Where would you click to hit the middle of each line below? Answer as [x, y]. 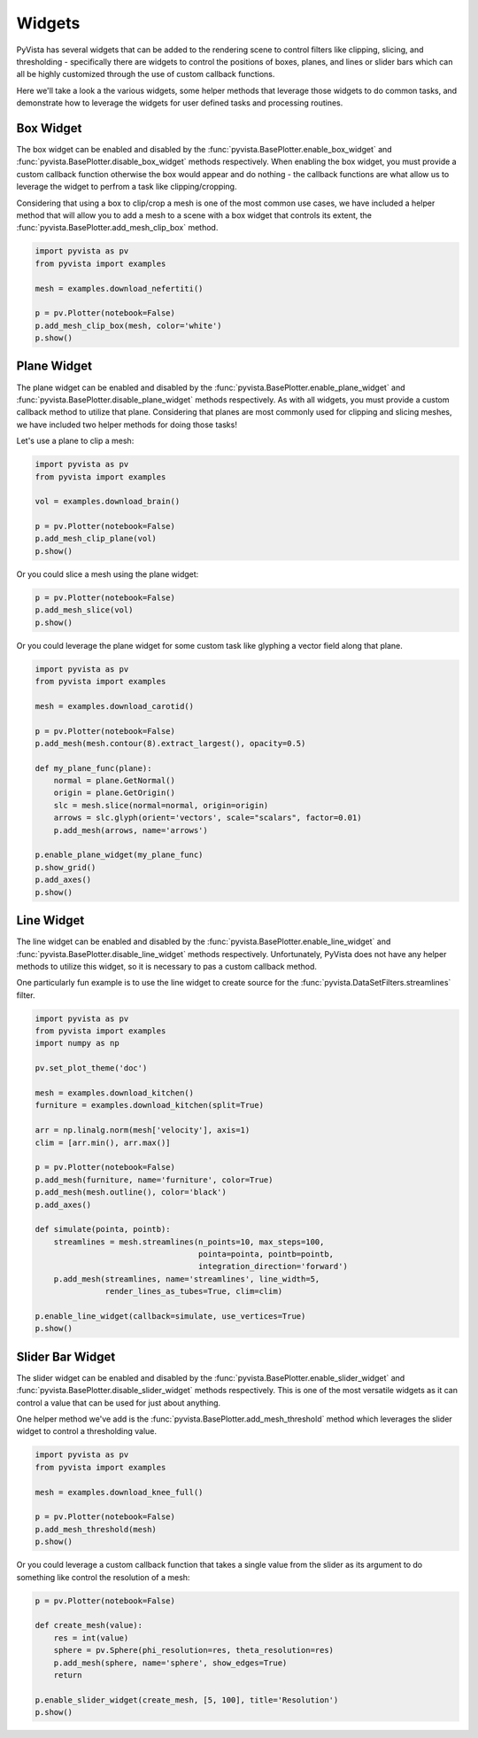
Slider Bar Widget [66, 1356]
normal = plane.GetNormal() [115, 781]
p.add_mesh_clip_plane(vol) [96, 539]
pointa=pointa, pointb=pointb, [266, 1255]
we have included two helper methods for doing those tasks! [127, 425]
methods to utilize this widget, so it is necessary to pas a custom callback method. [167, 966]
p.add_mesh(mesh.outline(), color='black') [131, 1192]
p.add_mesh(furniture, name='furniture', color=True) [154, 1180]
